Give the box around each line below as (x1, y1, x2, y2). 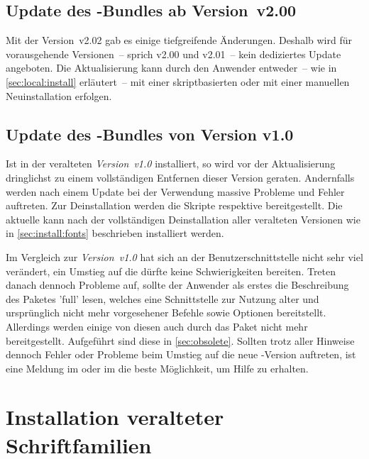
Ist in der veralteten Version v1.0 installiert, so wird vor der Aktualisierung (6, 156, 336, 171)
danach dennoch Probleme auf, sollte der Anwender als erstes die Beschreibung (6, 277, 349, 292)
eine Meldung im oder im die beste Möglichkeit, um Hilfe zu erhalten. (6, 360, 309, 375)
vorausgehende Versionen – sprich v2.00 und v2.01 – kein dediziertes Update (6, 46, 341, 61)
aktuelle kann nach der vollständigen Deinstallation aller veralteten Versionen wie (6, 211, 360, 226)
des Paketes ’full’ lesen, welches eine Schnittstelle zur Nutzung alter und (6, 291, 319, 306)
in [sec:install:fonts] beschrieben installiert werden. (6, 226, 224, 240)
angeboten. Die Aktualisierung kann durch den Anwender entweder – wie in (6, 60, 337, 75)
